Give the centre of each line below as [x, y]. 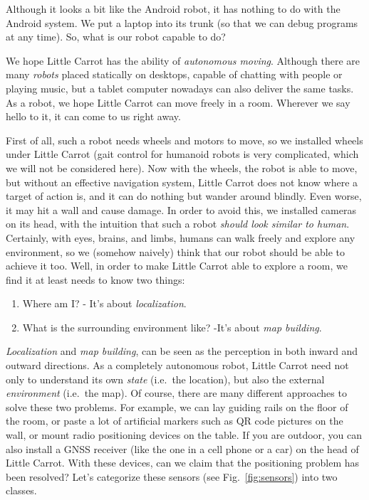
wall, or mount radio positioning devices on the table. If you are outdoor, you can [184, 435]
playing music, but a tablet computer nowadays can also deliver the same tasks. [180, 88]
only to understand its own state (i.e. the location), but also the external [165, 379]
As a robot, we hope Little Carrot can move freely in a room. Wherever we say [178, 102]
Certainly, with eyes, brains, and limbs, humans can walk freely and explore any [181, 237]
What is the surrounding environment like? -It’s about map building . [172, 327]
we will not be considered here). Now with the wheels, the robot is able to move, [182, 167]
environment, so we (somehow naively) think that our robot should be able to [175, 251]
